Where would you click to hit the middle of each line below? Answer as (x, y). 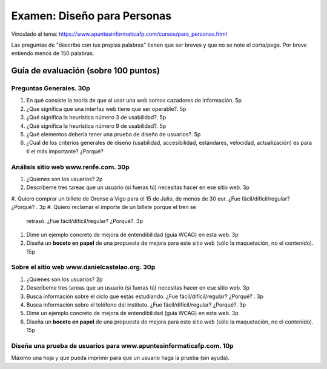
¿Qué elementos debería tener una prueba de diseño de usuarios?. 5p (114, 135)
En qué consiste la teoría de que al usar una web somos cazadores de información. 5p (134, 101)
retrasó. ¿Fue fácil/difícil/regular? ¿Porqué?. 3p (85, 221)
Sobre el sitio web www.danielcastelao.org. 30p (83, 267)
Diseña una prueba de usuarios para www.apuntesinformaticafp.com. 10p (122, 345)
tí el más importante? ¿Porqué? (65, 151)
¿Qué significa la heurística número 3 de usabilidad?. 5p (96, 118)
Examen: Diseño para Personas (91, 16)
